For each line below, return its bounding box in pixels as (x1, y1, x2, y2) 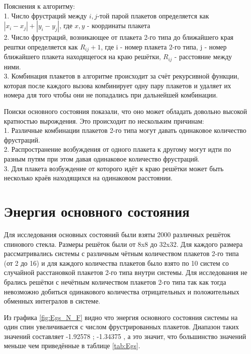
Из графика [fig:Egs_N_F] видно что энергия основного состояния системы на (4, 312, 238, 322)
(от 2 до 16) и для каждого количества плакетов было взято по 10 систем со (4, 257, 229, 268)
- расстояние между (174, 51, 232, 62)
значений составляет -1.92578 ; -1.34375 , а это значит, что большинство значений (4, 331, 246, 341)
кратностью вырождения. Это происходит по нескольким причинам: (4, 115, 204, 126)
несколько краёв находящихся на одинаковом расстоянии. (4, 173, 173, 183)
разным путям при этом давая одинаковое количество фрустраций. (4, 154, 200, 164)
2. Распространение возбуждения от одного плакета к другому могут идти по (4, 144, 231, 154)
